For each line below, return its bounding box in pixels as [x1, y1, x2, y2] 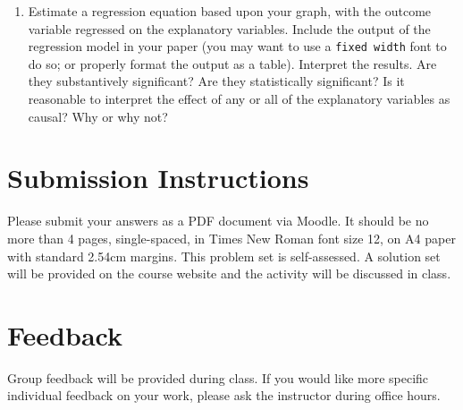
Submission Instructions [7, 159, 309, 196]
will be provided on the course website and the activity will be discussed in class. [7, 264, 451, 283]
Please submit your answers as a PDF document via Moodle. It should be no [7, 211, 429, 230]
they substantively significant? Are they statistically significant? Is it [28, 72, 405, 90]
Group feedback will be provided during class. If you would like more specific [7, 368, 429, 387]
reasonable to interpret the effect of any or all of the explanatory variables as [28, 90, 450, 108]
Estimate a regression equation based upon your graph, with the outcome [28, 2, 432, 20]
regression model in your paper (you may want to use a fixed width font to [28, 37, 447, 56]
